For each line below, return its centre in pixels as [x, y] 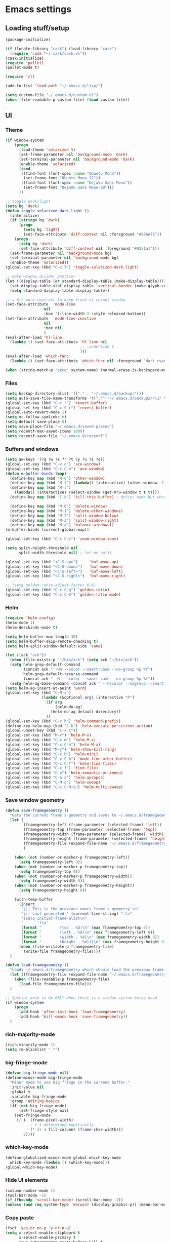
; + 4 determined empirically [62, 1125]
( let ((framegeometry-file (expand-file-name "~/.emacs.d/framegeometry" [89, 975]
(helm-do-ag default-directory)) [86, 712]
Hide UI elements [27, 1180]
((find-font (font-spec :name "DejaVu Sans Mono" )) [77, 183]
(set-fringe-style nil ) [44, 1111]
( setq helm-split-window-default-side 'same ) [54, 646]
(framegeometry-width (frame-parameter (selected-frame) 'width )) [95, 834]
